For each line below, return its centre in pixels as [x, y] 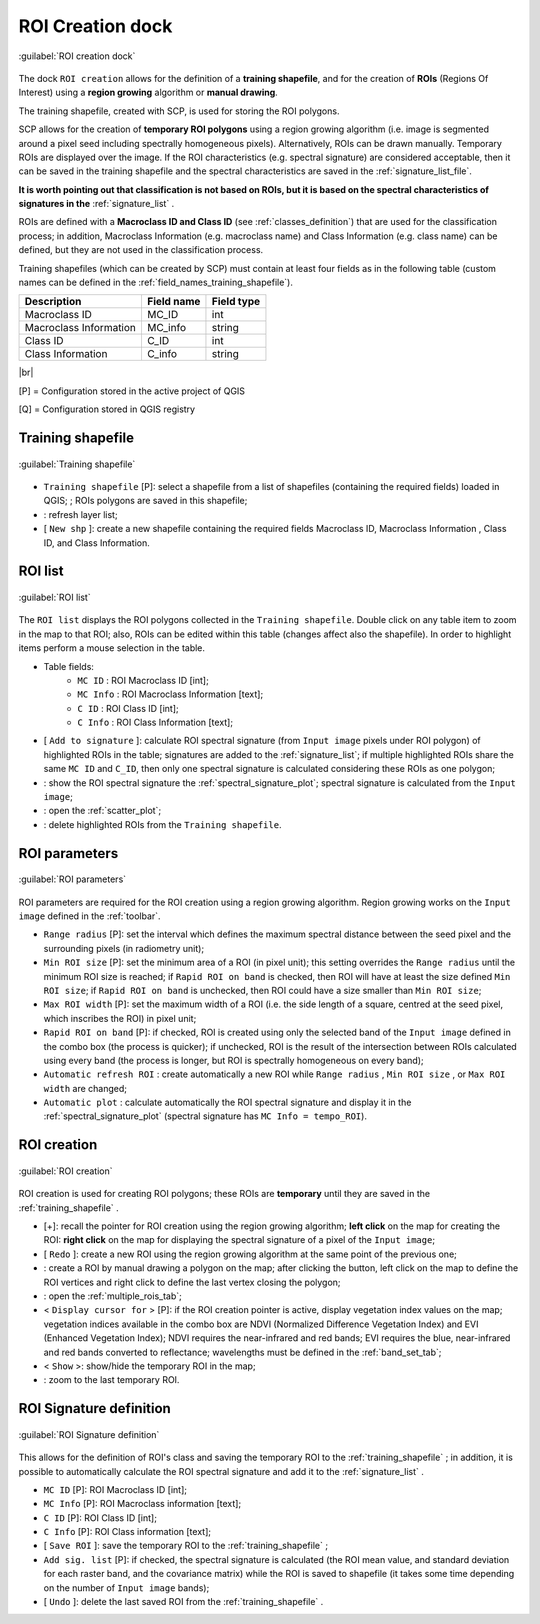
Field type [236, 302]
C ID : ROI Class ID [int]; [128, 708]
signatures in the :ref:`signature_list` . [96, 204]
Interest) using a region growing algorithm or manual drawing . [148, 92]
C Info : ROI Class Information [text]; [155, 722]
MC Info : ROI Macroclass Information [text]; [170, 694]
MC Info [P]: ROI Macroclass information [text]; [142, 1504]
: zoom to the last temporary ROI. [111, 1380]
